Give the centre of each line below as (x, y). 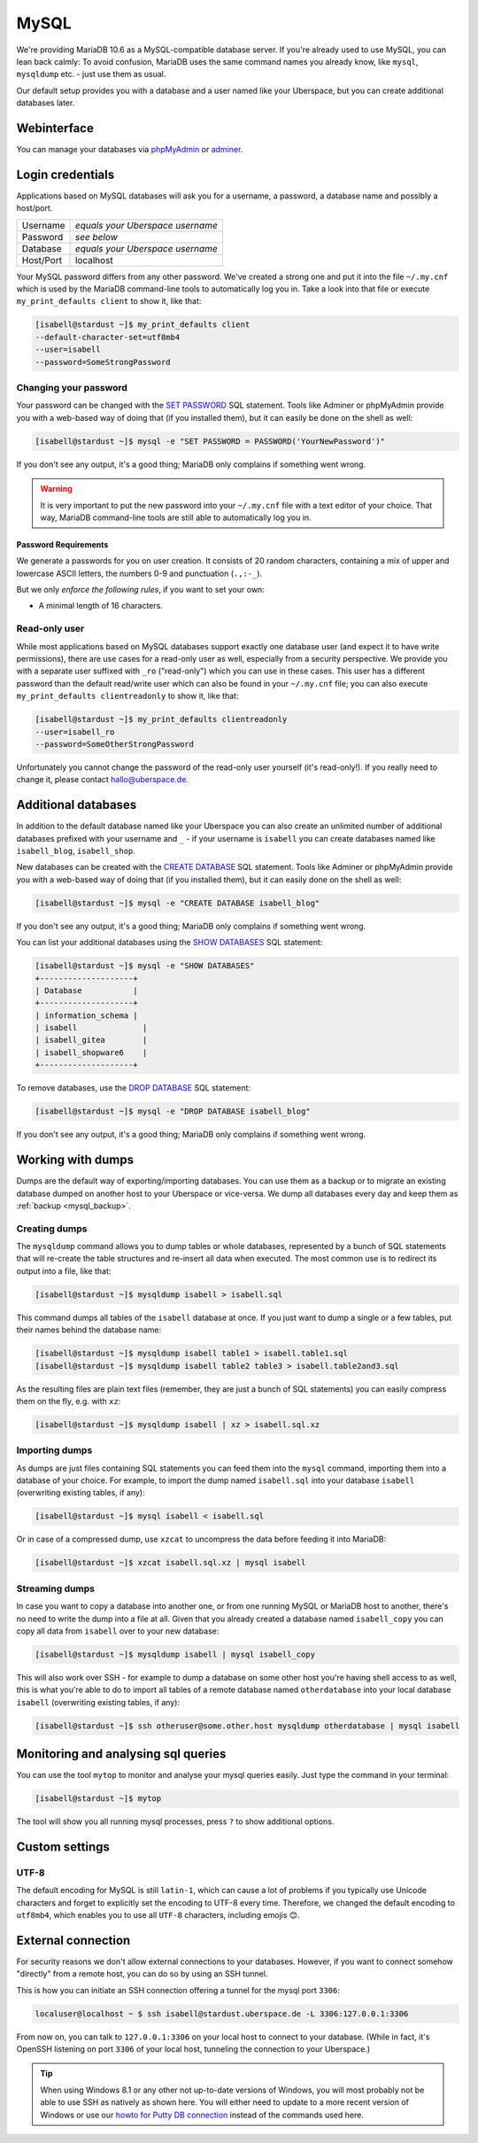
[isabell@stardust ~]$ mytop (98, 1799)
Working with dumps (75, 1160)
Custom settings (63, 1847)
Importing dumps (54, 1450)
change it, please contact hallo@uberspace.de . (103, 780)
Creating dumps (52, 1229)
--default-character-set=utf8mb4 (108, 337)
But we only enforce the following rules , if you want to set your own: (140, 590)
